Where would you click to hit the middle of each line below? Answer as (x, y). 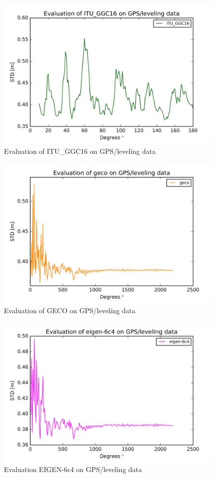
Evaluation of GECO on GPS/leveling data (70, 310)
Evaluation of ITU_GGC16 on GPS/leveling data (80, 151)
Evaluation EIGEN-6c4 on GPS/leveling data (73, 469)
